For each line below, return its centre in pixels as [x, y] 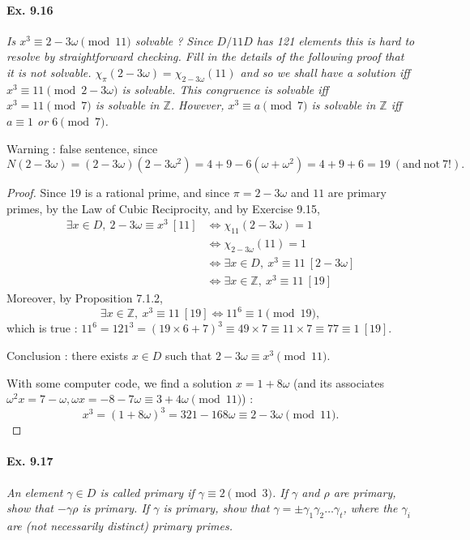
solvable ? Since [174, 40]
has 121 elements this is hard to [335, 40]
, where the [370, 508]
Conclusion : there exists [67, 355]
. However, [197, 105]
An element [35, 492]
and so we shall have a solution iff [325, 72]
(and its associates [339, 382]
